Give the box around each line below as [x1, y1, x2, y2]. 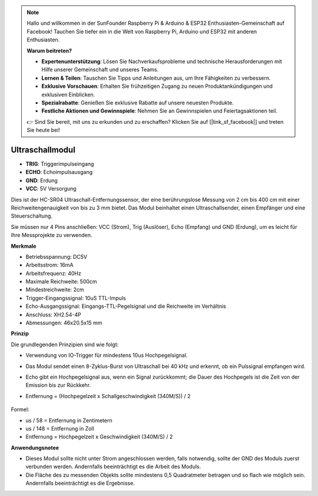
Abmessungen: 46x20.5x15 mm [25, 319, 102, 327]
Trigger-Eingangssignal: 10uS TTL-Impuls [25, 294, 126, 301]
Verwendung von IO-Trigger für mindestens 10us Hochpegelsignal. [25, 352, 188, 359]
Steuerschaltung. [11, 212, 53, 219]
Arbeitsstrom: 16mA [25, 261, 74, 268]
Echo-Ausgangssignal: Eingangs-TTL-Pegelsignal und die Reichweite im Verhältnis [25, 303, 226, 310]
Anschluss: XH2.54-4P [25, 311, 82, 318]
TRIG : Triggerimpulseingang [25, 160, 94, 167]
